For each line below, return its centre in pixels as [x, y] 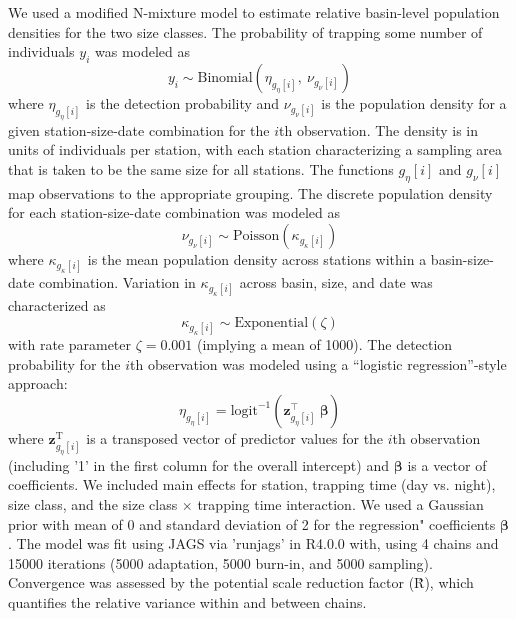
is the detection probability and [183, 102]
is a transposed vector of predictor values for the [235, 437]
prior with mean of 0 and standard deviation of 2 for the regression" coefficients [252, 523]
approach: [38, 383]
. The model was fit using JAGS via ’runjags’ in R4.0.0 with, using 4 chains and [253, 543]
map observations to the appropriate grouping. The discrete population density [250, 192]
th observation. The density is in [379, 129]
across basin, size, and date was [336, 282]
